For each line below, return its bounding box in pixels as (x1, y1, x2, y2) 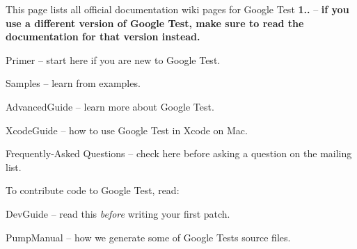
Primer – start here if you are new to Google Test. (6, 52, 221, 67)
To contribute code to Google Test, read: (6, 183, 180, 198)
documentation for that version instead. (6, 29, 200, 44)
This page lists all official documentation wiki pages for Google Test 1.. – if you (6, 2, 349, 16)
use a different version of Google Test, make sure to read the (6, 15, 304, 30)
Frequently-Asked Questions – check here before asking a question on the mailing (6, 146, 352, 161)
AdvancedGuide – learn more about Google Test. (6, 99, 214, 113)
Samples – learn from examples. (6, 76, 141, 90)
